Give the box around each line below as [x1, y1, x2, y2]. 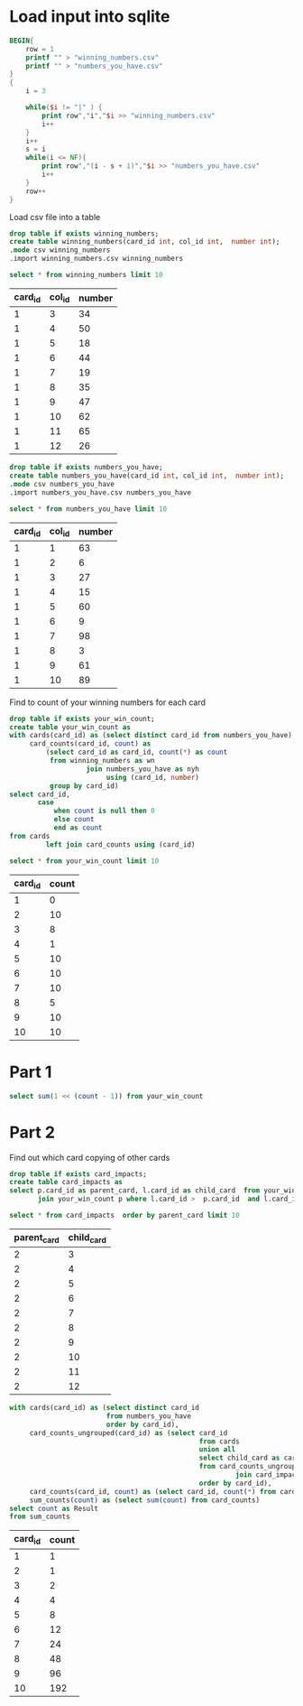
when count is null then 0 [53, 806, 155, 816]
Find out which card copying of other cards [9, 1152, 170, 1163]
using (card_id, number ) [106, 773, 200, 782]
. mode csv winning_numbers [9, 246, 111, 255]
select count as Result [9, 1504, 99, 1513]
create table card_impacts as [9, 1178, 124, 1187]
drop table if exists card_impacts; [9, 1169, 147, 1179]
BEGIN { [9, 36, 34, 45]
